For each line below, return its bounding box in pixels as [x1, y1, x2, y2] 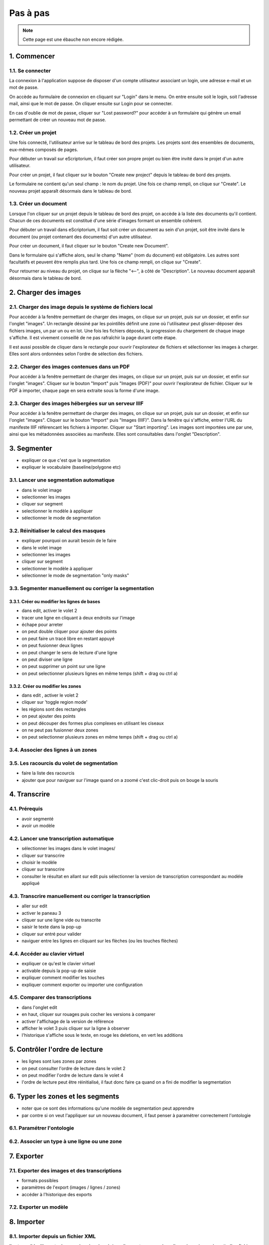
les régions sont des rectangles [21, 706, 87, 712]
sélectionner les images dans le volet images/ [21, 846, 116, 852]
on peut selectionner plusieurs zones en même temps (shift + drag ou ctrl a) [21, 734, 178, 740]
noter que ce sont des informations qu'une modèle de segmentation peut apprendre [21, 1106, 194, 1112]
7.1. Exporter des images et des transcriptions [9, 1167, 122, 1174]
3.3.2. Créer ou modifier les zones [9, 683, 82, 689]
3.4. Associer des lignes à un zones [9, 747, 97, 753]
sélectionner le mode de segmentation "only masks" [21, 573, 130, 579]
